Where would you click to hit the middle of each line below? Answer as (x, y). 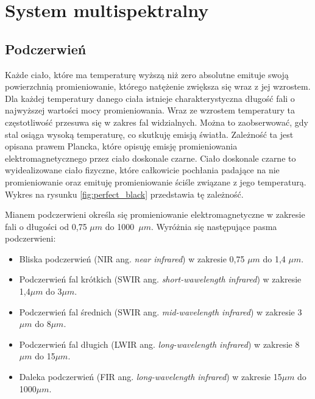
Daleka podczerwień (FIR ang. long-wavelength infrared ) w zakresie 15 (150, 377)
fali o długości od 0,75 (46, 226)
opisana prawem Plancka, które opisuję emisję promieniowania (121, 146)
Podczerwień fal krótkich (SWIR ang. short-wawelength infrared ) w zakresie (160, 279)
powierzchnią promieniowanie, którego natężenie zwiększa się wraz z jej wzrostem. (158, 86)
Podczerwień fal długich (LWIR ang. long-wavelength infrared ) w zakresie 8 (159, 344)
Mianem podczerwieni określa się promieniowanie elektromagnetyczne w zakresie (155, 214)
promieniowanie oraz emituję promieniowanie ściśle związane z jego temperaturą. (156, 182)
